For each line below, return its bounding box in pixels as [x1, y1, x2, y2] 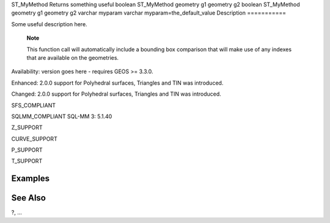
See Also [11, 193, 46, 204]
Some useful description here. [11, 20, 88, 27]
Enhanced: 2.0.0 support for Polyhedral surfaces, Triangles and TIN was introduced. [11, 79, 224, 87]
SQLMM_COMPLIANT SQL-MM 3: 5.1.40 [11, 113, 112, 120]
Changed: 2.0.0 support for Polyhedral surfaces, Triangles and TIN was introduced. [11, 90, 221, 97]
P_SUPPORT [11, 146, 43, 154]
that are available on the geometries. [26, 54, 119, 61]
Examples [11, 174, 50, 184]
